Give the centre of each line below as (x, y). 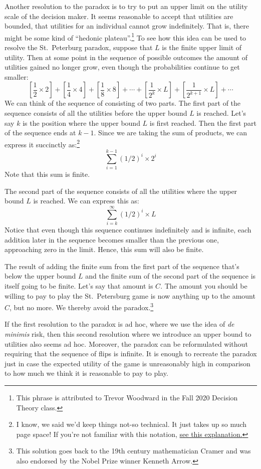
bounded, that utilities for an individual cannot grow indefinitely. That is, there (127, 26)
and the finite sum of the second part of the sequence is (171, 276)
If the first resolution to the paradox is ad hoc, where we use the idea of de (119, 324)
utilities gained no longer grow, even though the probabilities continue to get (122, 67)
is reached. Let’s (221, 113)
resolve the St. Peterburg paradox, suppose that (79, 47)
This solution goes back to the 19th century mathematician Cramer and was (134, 451)
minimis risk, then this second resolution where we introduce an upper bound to (128, 334)
